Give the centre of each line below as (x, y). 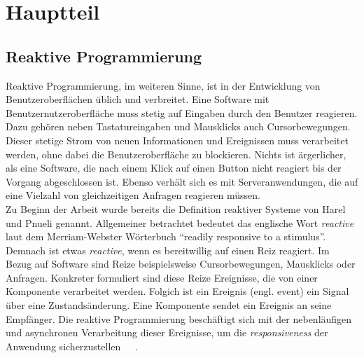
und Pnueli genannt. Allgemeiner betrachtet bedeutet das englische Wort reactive (180, 222)
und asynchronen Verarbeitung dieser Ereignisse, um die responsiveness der (167, 332)
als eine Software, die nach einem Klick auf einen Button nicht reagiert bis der (174, 168)
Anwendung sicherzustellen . (72, 346)
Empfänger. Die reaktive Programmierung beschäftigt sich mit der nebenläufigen (179, 318)
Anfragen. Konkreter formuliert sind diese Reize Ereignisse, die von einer (162, 277)
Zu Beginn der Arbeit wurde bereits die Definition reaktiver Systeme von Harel (176, 208)
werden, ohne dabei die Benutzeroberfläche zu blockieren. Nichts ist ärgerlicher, (176, 154)
